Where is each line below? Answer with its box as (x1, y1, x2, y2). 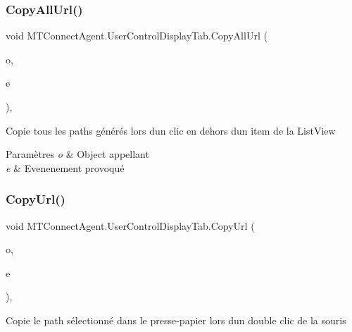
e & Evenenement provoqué (6, 160, 125, 175)
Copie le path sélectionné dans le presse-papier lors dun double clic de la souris (6, 312, 346, 327)
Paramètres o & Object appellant (6, 147, 149, 161)
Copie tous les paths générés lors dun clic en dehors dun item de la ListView (6, 123, 336, 137)
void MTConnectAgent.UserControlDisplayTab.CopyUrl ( (6, 218, 255, 233)
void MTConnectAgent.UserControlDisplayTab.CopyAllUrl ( (6, 28, 268, 43)
